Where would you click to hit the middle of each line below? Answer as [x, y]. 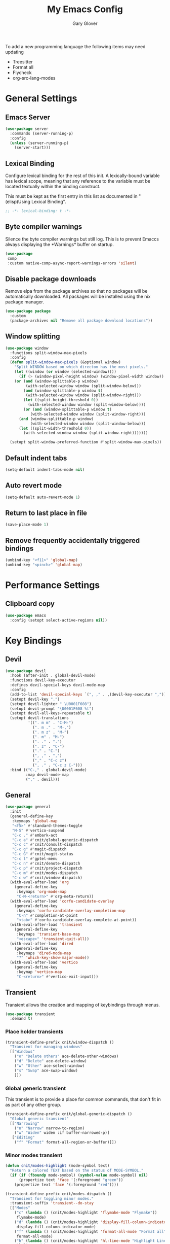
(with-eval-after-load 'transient [46, 925]
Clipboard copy [30, 604]
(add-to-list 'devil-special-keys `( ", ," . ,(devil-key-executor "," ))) [89, 694]
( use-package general [28, 807]
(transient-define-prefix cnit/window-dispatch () [60, 1042]
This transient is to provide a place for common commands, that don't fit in [83, 1099]
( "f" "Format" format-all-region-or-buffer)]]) [65, 1143]
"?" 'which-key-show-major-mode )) [53, 958]
